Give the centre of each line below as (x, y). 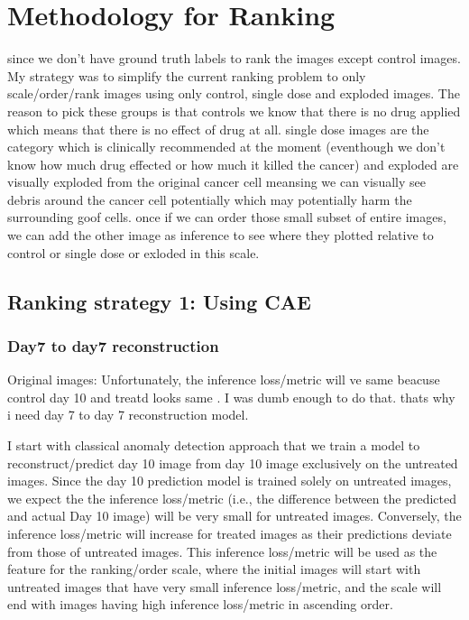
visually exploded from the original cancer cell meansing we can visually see (216, 182)
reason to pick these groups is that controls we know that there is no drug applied (234, 111)
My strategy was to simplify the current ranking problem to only (187, 75)
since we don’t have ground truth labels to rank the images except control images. (234, 58)
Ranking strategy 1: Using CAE (159, 301)
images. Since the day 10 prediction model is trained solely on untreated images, (230, 481)
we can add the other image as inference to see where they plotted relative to (221, 235)
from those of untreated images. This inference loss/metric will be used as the (222, 551)
